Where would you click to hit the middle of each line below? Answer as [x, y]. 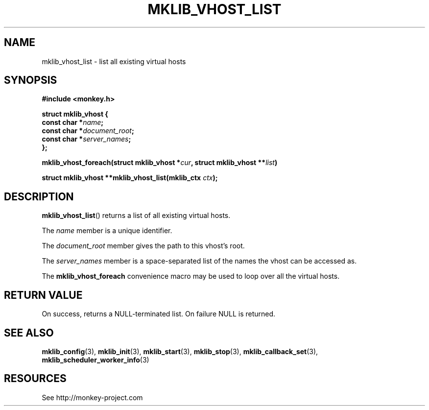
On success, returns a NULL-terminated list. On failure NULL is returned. [159, 314]
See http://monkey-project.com [92, 397]
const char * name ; [73, 122]
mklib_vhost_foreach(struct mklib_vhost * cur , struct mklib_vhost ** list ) [160, 163]
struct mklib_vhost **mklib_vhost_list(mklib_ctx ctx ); [130, 178]
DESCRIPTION [39, 196]
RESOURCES [35, 379]
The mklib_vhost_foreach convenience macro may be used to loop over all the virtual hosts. [191, 276]
